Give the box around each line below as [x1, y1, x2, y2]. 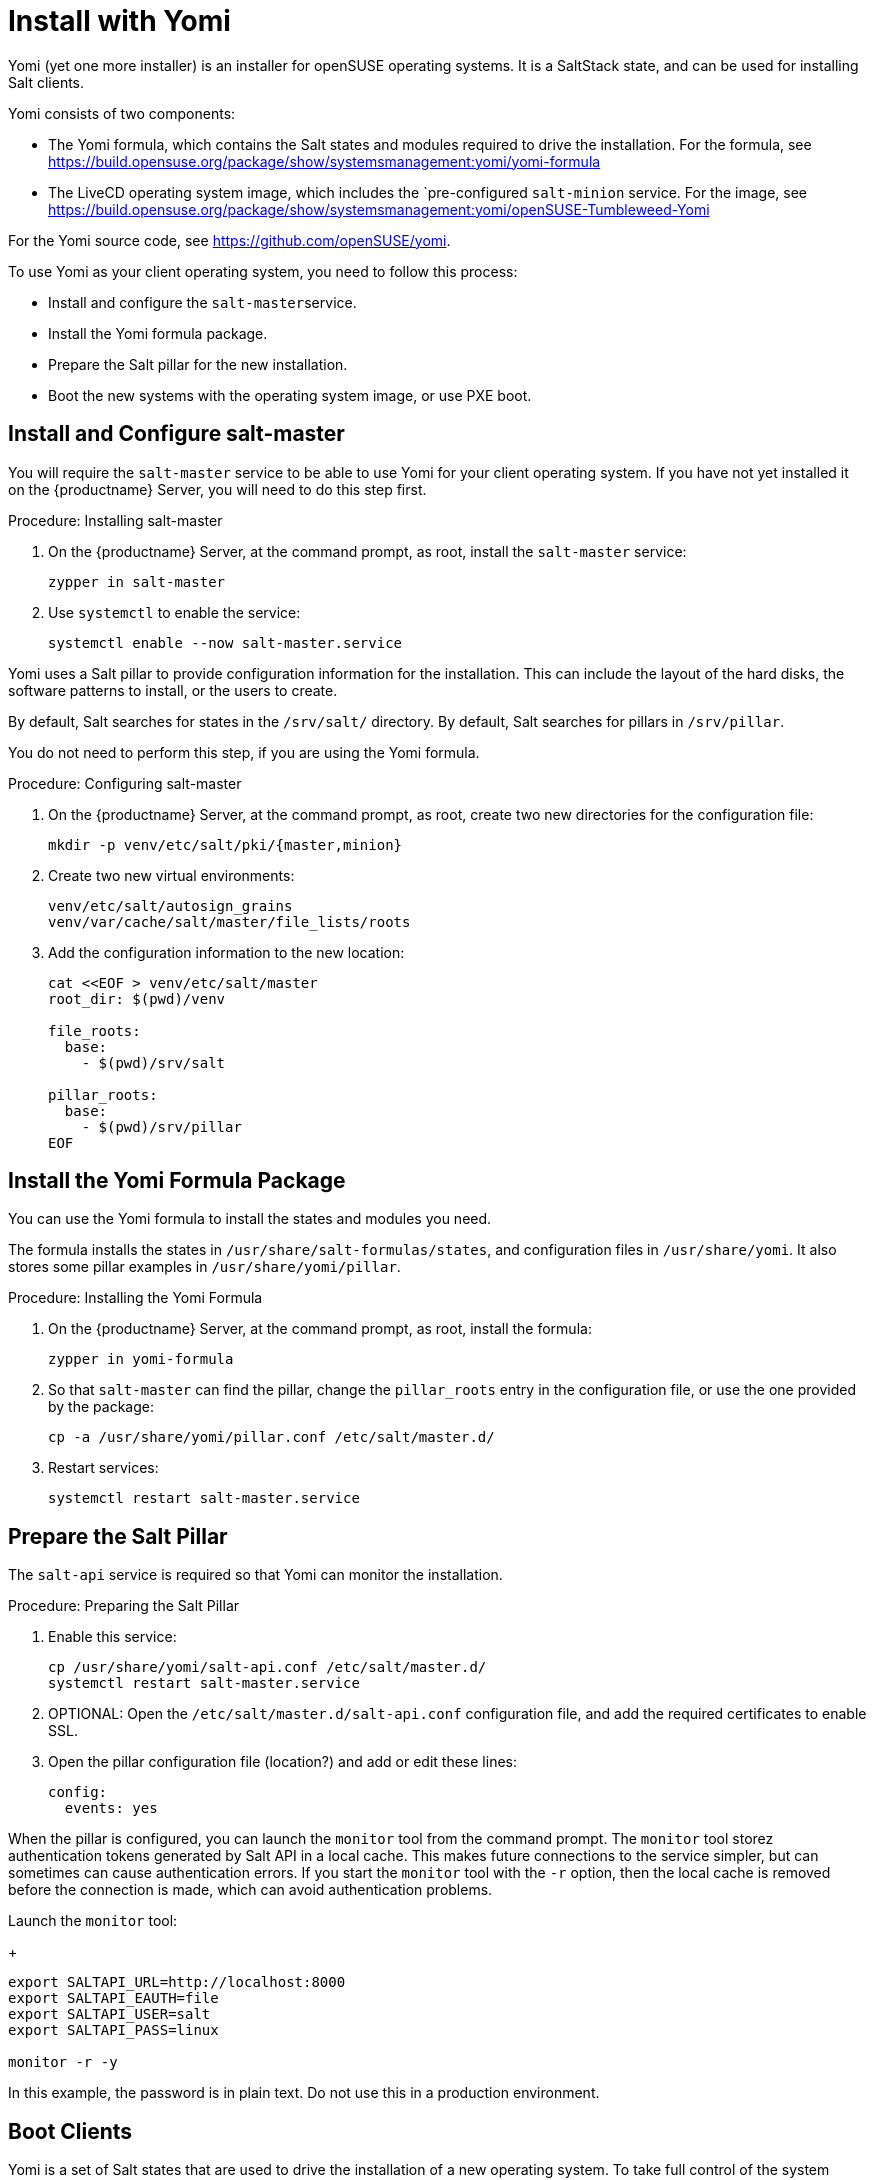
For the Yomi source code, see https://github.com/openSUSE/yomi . [8, 231, 451, 249]
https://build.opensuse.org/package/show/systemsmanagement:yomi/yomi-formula [48, 152, 601, 170]
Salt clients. [8, 73, 85, 91]
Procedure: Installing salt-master [8, 511, 223, 529]
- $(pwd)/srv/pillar [81, 1118, 242, 1135]
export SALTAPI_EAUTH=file [8, 1990, 219, 2007]
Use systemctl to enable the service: [48, 603, 301, 621]
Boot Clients [8, 2118, 133, 2144]
